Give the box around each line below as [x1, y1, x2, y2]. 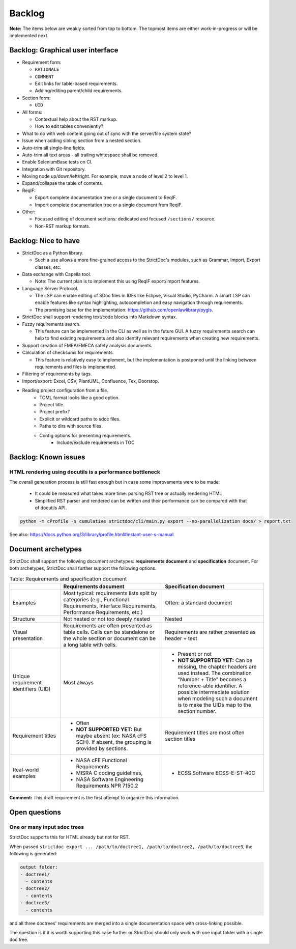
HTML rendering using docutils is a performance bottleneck [9, 468, 160, 476]
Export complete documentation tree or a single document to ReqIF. [35, 194, 177, 201]
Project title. [39, 401, 65, 407]
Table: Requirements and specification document [9, 575, 127, 582]
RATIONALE [35, 67, 60, 72]
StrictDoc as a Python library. [22, 249, 84, 256]
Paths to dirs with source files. [39, 423, 103, 429]
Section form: [22, 95, 51, 101]
